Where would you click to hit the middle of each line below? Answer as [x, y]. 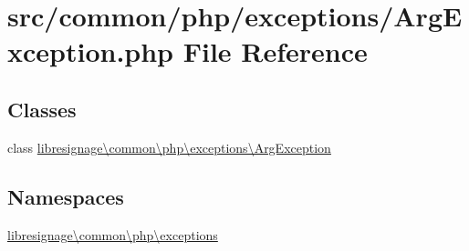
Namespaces [66, 196]
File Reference [275, 51]
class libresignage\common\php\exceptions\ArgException [169, 147]
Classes [42, 109]
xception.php [91, 51]
